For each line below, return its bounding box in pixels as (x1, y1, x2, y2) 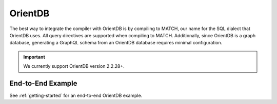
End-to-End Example (9, 79, 77, 88)
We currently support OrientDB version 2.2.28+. (23, 63, 125, 69)
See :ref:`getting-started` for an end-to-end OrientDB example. (9, 92, 143, 99)
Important (23, 54, 46, 60)
